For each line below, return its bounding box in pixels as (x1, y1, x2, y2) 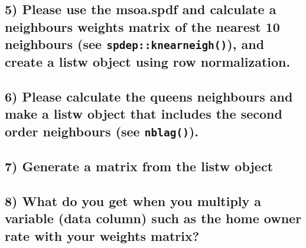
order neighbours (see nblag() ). (5, 122, 199, 140)
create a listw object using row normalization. (5, 53, 291, 71)
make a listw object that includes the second (5, 105, 282, 123)
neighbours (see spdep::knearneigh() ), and (5, 35, 265, 53)
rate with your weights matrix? (5, 226, 200, 244)
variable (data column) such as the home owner (5, 209, 302, 227)
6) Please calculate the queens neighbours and (5, 87, 293, 105)
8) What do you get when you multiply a (5, 191, 262, 210)
